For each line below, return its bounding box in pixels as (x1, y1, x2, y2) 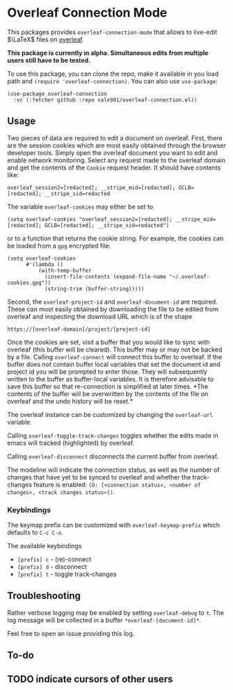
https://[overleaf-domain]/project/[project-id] (7, 325, 151, 333)
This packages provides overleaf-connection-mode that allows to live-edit (7, 28, 218, 36)
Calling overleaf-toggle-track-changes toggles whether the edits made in (7, 431, 218, 439)
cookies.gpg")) (7, 279, 51, 286)
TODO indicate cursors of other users (7, 673, 173, 685)
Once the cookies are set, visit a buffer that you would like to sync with (7, 338, 210, 346)
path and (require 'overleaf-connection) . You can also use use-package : (7, 76, 218, 85)
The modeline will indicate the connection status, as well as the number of (7, 466, 220, 474)
